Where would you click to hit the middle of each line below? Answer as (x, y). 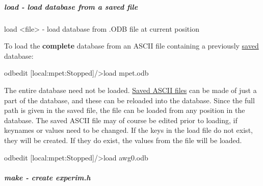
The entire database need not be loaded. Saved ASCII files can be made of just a (130, 90)
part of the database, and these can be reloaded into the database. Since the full (129, 100)
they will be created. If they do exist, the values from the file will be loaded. (123, 140)
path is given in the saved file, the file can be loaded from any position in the (125, 110)
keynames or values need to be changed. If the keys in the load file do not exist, (128, 130)
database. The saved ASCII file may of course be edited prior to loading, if (121, 120)
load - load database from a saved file (71, 6)
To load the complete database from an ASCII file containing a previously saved (131, 46)
